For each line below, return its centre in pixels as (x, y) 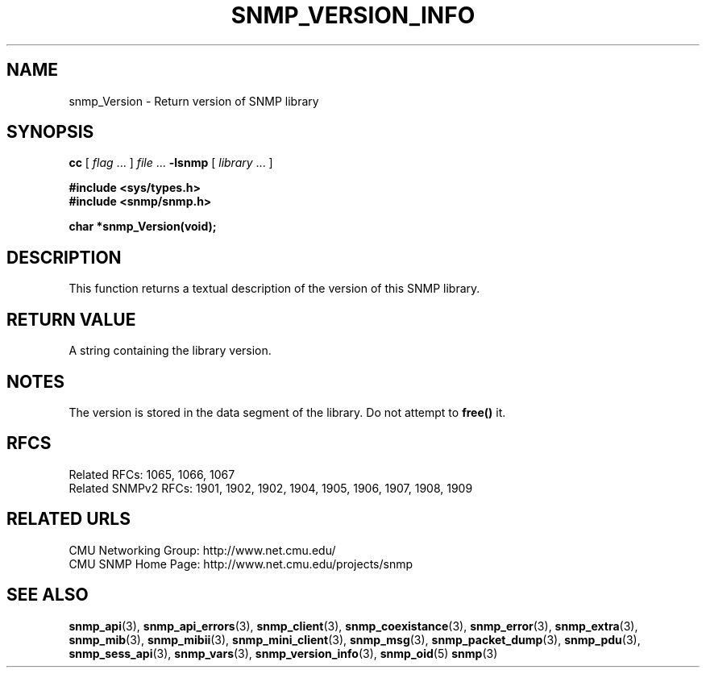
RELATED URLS (69, 519)
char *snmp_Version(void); (143, 227)
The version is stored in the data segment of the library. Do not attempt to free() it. (287, 412)
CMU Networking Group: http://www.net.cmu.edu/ (202, 550)
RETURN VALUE (71, 319)
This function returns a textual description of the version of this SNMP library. (274, 289)
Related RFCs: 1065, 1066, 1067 (152, 474)
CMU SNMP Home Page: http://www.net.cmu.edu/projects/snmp (241, 564)
